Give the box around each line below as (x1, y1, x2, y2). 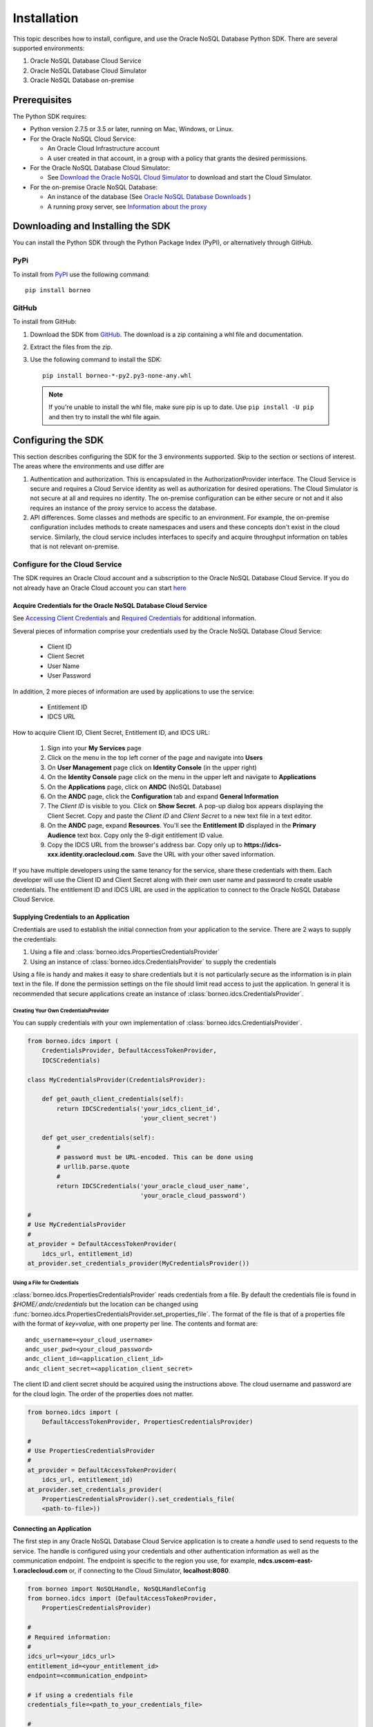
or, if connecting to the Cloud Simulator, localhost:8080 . (68, 1566, 231, 1574)
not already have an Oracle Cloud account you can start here (12, 584, 186, 592)
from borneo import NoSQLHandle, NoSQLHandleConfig (27, 1585, 207, 1592)
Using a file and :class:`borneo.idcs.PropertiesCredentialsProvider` (30, 948, 220, 956)
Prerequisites (12, 94, 72, 106)
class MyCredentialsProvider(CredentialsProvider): (27, 1076, 207, 1084)
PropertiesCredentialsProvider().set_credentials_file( (41, 1496, 236, 1503)
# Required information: (27, 1633, 112, 1641)
